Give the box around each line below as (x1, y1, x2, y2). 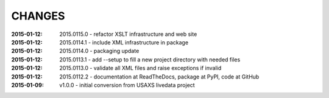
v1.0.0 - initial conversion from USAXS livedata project (59, 81, 195, 88)
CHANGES (11, 9, 65, 23)
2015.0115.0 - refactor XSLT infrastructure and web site (59, 30, 197, 38)
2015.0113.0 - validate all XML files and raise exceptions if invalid (59, 65, 222, 72)
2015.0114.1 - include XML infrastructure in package (59, 38, 189, 46)
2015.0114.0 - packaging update (59, 47, 140, 55)
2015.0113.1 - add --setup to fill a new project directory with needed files (59, 55, 241, 63)
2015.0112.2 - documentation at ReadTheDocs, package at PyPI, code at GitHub (59, 73, 260, 80)
